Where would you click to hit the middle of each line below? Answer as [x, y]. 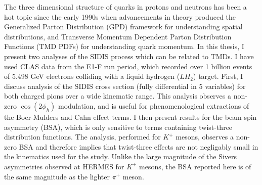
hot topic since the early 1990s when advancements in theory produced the [120, 16]
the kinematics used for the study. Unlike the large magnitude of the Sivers [121, 156]
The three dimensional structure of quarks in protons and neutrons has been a [125, 7]
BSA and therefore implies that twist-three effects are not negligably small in [139, 146]
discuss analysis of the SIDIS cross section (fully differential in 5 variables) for [125, 86]
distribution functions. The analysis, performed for [82, 137]
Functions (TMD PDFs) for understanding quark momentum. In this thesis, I [124, 46]
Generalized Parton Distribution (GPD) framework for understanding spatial [123, 27]
